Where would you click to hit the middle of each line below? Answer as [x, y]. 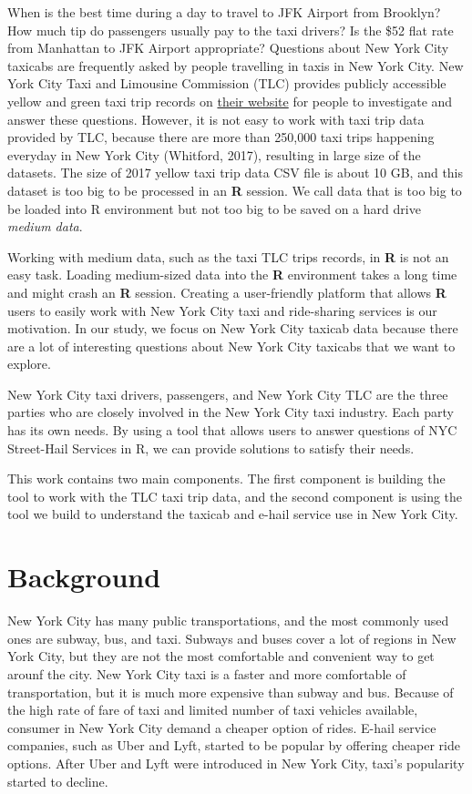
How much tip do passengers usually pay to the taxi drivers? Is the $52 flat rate [231, 30]
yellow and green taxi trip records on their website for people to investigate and [230, 101]
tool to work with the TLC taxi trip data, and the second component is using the [235, 496]
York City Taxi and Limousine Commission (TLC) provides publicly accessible [227, 83]
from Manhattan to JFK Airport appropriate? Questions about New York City [228, 48]
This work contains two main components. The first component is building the [226, 478]
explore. [29, 364]
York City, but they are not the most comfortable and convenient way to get [221, 656]
